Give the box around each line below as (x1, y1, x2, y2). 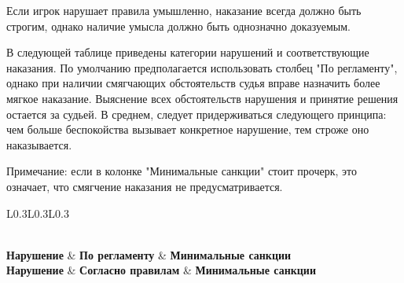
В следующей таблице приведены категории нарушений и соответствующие (6, 44, 369, 61)
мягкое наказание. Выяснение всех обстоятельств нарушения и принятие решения (6, 90, 398, 106)
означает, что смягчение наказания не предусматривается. (6, 178, 283, 194)
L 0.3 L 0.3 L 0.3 (6, 204, 69, 221)
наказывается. (6, 136, 72, 153)
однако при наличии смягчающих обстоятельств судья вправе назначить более (6, 75, 380, 91)
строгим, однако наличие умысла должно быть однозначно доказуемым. (6, 17, 351, 34)
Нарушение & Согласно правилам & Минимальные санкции (6, 262, 316, 278)
